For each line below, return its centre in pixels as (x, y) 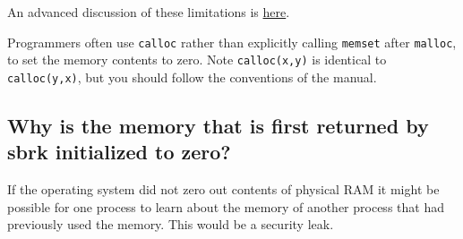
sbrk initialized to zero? (119, 152)
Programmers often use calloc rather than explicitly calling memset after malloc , (232, 42)
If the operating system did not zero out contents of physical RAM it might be (223, 189)
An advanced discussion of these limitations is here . (149, 12)
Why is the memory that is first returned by (218, 125)
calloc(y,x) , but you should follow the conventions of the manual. (192, 77)
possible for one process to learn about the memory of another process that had (226, 206)
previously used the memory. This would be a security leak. (171, 224)
